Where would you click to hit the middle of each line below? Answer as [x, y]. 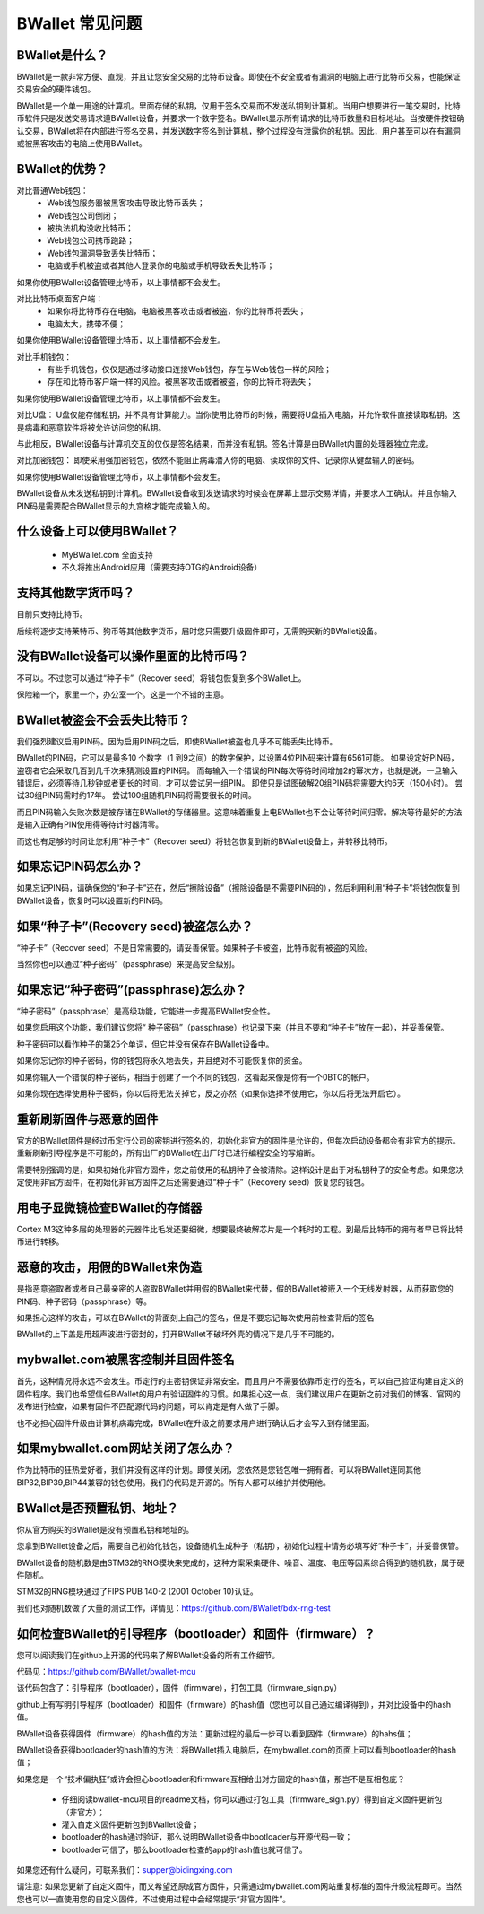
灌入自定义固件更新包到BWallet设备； [130, 1824]
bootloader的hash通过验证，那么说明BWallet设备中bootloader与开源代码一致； [207, 1837]
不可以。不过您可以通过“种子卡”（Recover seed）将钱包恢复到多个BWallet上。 [161, 678]
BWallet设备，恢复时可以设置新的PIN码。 [92, 900]
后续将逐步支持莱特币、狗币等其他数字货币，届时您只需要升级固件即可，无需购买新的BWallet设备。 [199, 631]
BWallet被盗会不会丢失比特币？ [104, 720]
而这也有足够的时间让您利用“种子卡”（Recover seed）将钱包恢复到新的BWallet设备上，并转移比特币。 [205, 841]
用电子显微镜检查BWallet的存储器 [109, 1208]
